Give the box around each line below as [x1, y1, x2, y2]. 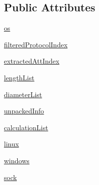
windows [4, 155, 30, 165]
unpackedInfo [4, 106, 44, 116]
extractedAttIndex [4, 56, 60, 66]
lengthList [4, 72, 34, 82]
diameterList [4, 89, 42, 99]
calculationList [4, 122, 48, 132]
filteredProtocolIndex [4, 39, 68, 49]
